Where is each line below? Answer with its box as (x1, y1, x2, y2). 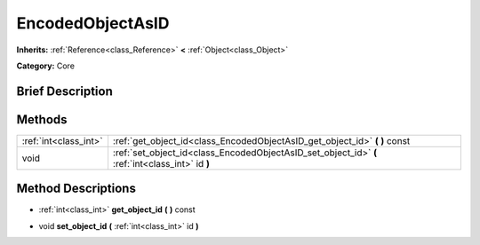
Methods (16, 112, 68, 127)
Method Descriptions (16, 181, 137, 196)
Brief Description (16, 83, 113, 99)
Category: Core (16, 60, 76, 71)
